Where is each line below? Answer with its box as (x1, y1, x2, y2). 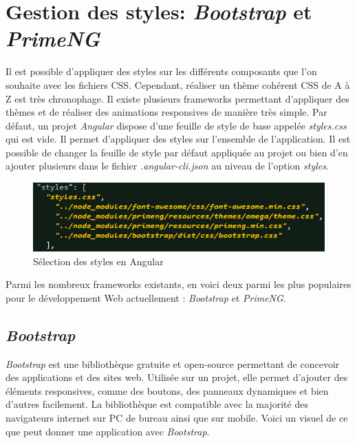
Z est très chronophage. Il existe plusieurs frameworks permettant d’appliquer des (6, 91, 349, 105)
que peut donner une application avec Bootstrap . (6, 424, 210, 438)
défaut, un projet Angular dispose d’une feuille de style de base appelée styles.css (6, 118, 347, 132)
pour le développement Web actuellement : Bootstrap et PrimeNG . (6, 290, 286, 305)
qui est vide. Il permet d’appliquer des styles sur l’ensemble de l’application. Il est (6, 132, 351, 146)
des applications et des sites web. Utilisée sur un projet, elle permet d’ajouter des (6, 370, 348, 384)
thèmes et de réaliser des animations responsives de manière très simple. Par (6, 105, 327, 119)
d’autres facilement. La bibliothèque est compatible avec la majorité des (6, 397, 308, 411)
